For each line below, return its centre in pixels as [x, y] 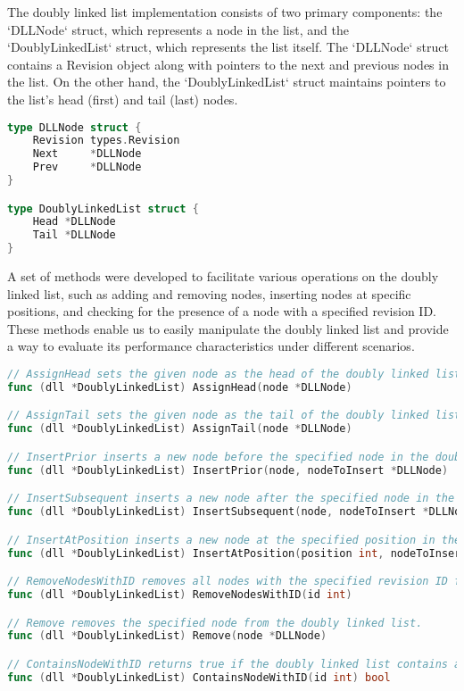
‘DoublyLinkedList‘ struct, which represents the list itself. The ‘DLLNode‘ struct [228, 47]
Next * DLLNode [87, 154]
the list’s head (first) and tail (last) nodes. [123, 99]
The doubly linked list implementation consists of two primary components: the [225, 12]
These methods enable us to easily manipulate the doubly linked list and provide [228, 328]
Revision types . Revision [106, 141]
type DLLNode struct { [75, 127]
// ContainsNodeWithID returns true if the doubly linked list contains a [234, 664]
